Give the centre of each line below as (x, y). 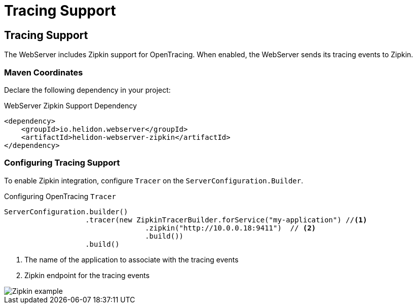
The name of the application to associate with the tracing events (131, 259)
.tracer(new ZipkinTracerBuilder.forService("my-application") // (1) (226, 220)
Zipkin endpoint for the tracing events (87, 275)
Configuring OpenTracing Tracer (60, 196)
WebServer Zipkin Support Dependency (71, 105)
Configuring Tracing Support (62, 163)
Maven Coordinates (44, 72)
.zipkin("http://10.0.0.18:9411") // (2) (231, 228)
